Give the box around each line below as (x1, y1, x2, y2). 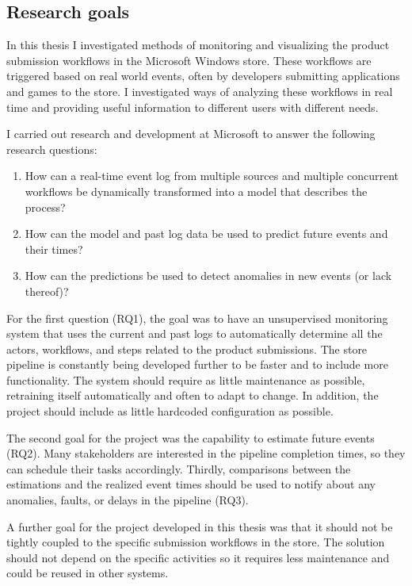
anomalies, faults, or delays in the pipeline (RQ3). (6, 492, 249, 508)
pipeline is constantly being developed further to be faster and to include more (6, 356, 388, 373)
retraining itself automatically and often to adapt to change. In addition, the (6, 387, 379, 404)
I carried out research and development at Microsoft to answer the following (6, 125, 376, 142)
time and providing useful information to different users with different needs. (6, 98, 379, 115)
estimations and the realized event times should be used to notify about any (6, 476, 376, 492)
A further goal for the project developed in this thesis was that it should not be (6, 518, 393, 534)
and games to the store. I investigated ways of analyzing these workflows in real (6, 82, 393, 99)
